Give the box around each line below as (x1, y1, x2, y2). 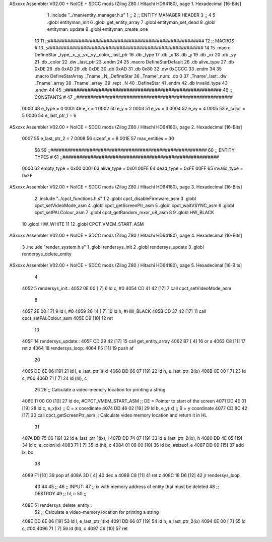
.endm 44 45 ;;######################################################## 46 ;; (34, 87, 233, 93)
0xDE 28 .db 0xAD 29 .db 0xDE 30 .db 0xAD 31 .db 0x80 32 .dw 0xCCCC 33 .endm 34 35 (34, 66, 222, 72)
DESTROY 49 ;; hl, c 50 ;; (34, 491, 87, 497)
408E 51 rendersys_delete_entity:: (22, 502, 92, 508)
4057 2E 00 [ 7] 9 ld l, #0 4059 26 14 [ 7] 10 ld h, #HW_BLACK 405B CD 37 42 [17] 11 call (22, 308, 207, 314)
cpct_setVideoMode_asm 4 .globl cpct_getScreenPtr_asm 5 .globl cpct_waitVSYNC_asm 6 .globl (34, 202, 234, 209)
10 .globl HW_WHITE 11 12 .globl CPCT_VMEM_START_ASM (22, 221, 144, 227)
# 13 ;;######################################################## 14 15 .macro (34, 44, 231, 50)
